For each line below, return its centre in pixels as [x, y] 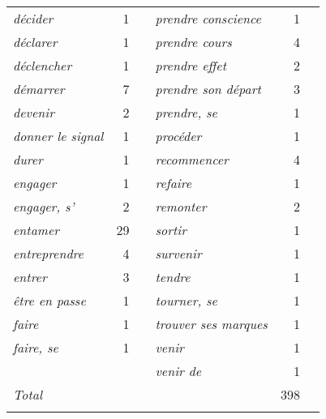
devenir [34, 112]
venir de [178, 371]
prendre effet [191, 65]
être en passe [49, 300]
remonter [181, 206]
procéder [178, 136]
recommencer [192, 159]
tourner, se [186, 300]
